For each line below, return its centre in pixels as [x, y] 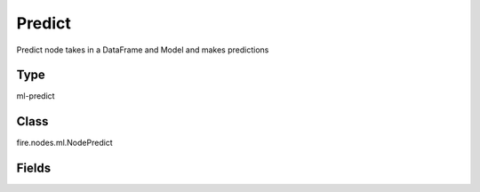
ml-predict [36, 96]
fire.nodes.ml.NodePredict [64, 143]
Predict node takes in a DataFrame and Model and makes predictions [143, 50]
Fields [34, 168]
